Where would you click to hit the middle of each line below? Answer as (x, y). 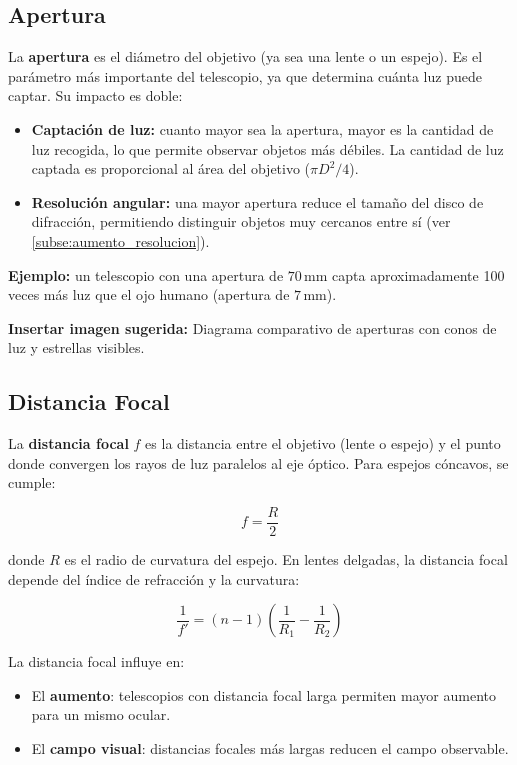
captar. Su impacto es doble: (95, 95)
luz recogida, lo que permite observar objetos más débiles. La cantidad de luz (267, 148)
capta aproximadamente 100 (418, 274)
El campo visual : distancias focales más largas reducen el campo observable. (270, 747)
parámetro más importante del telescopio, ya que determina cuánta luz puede (245, 75)
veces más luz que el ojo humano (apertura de (149, 294)
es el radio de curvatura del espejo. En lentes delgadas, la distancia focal (286, 558)
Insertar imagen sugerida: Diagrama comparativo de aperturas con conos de (252, 327)
